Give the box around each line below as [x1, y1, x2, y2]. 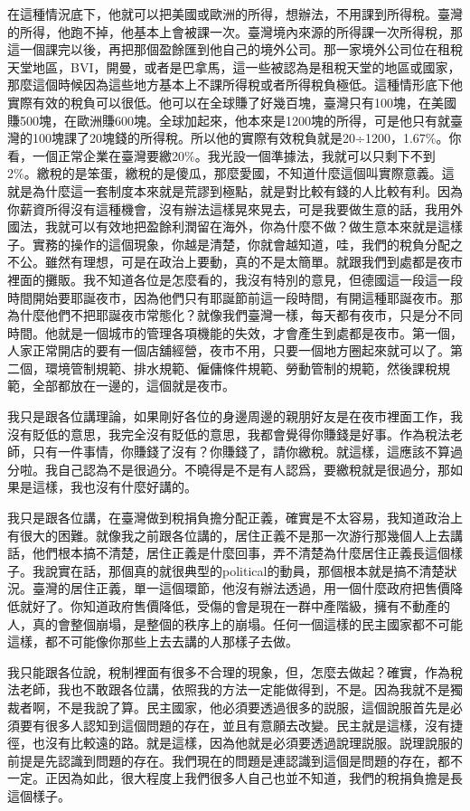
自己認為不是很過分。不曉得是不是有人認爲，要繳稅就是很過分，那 [57, 459, 450, 478]
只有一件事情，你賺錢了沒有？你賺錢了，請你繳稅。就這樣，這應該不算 [32, 442, 450, 461]
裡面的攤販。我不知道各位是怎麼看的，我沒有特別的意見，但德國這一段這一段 [7, 269, 463, 288]
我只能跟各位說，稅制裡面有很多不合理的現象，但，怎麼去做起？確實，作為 [7, 662, 450, 681]
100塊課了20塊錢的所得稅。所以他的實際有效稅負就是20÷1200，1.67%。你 [32, 128, 462, 147]
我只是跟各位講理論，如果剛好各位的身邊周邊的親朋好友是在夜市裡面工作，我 [7, 407, 463, 426]
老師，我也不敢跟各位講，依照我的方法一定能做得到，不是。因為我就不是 [19, 680, 450, 699]
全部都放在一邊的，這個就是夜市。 [32, 376, 235, 395]
